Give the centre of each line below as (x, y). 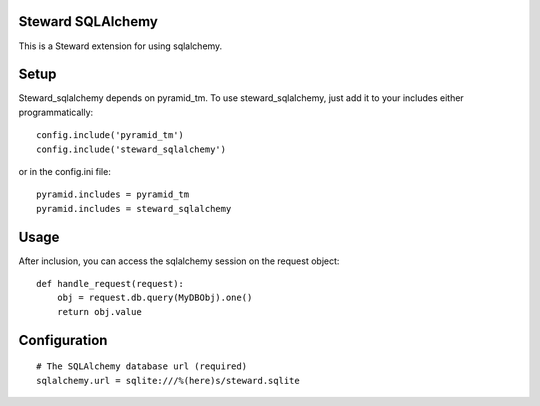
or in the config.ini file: (65, 171)
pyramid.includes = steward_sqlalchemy (134, 208)
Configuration (63, 340)
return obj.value (99, 311)
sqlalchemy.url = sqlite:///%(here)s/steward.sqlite (168, 380)
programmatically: (56, 112)
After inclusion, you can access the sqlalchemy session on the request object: (179, 261)
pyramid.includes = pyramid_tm (113, 194)
